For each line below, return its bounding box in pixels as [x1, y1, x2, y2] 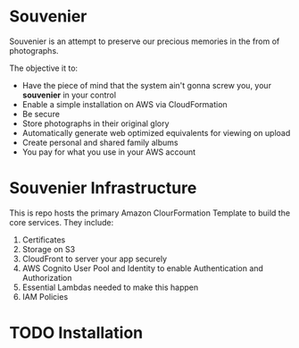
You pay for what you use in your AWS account [21, 146, 196, 157]
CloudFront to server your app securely [21, 253, 168, 264]
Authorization [21, 272, 73, 283]
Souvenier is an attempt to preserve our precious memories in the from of [9, 36, 280, 47]
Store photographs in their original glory [21, 118, 170, 129]
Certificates [21, 234, 66, 245]
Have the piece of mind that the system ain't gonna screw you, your [21, 80, 272, 90]
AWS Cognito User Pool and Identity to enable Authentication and [21, 262, 263, 274]
